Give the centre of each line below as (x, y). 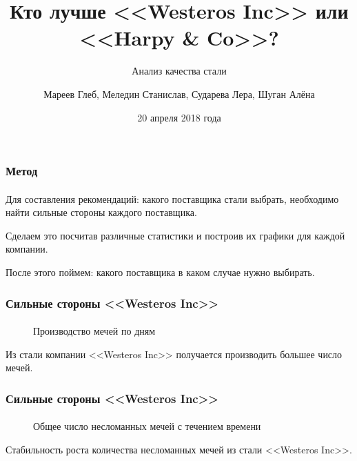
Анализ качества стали (179, 71)
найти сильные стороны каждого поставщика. (101, 212)
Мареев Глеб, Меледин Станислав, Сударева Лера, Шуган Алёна (179, 94)
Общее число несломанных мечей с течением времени (147, 426)
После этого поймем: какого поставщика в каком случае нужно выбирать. (160, 272)
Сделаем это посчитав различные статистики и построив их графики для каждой (175, 235)
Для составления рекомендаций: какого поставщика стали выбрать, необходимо (172, 198)
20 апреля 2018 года (179, 117)
